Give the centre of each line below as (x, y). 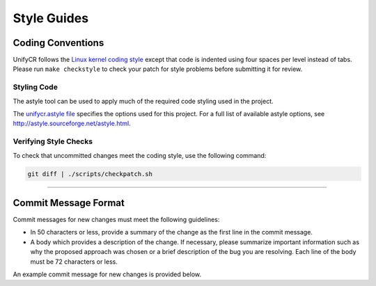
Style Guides (51, 18)
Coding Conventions (58, 43)
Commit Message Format (69, 203)
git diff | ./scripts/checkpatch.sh (90, 174)
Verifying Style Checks (53, 141)
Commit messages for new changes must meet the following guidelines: (116, 220)
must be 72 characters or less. (74, 262)
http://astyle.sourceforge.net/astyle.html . (72, 124)
